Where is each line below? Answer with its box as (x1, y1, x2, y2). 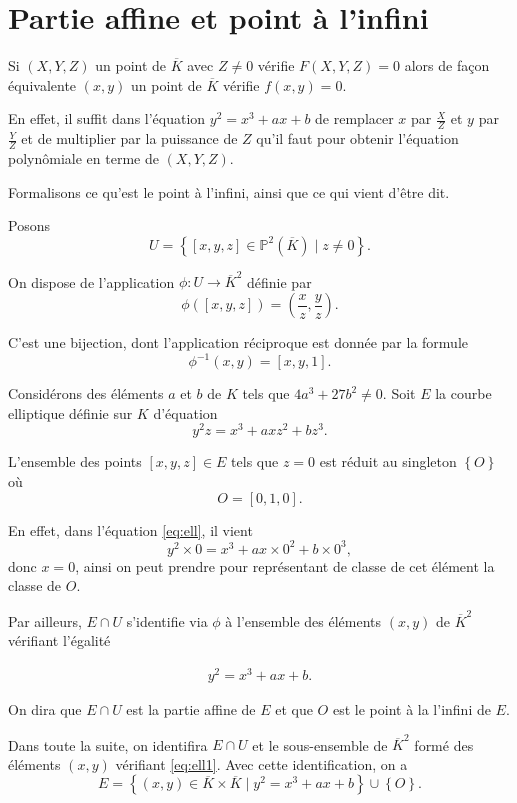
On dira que (8, 698, 82, 719)
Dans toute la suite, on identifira (8, 734, 208, 755)
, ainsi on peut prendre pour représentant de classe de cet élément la (75, 555, 495, 576)
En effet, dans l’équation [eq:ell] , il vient (8, 519, 253, 540)
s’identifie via (126, 610, 208, 631)
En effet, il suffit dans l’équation (8, 108, 206, 129)
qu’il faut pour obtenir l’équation (256, 128, 459, 149)
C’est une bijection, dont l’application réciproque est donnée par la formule (8, 332, 469, 353)
